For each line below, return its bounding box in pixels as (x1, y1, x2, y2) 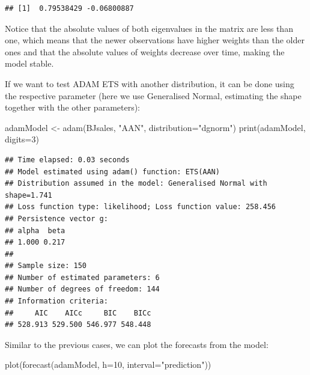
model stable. (5, 57, 54, 70)
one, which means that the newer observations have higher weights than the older (5, 34, 305, 46)
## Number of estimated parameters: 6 (5, 273, 160, 282)
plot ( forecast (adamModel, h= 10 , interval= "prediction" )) (5, 358, 211, 371)
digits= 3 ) (5, 133, 39, 145)
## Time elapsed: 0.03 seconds (5, 155, 130, 164)
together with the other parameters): (5, 101, 141, 114)
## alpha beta (5, 226, 65, 235)
